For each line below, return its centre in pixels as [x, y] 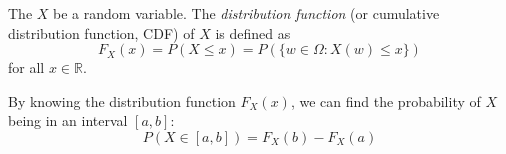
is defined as [253, 32]
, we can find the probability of [385, 100]
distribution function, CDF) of [101, 32]
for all [26, 67]
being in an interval [68, 120]
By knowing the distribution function [122, 100]
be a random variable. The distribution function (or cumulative [246, 13]
